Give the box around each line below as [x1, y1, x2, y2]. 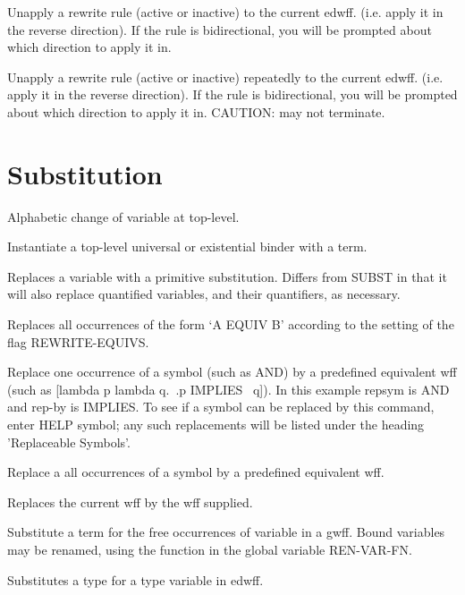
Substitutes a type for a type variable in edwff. [7, 570, 264, 589]
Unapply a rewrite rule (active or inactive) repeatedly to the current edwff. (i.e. [7, 67, 444, 86]
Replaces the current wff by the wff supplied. [7, 492, 253, 511]
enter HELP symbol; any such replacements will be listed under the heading [7, 415, 425, 434]
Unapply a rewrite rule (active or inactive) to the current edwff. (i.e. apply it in [7, 3, 444, 21]
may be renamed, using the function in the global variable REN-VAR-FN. [7, 540, 412, 558]
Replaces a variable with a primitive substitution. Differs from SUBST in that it [7, 267, 447, 285]
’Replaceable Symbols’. [7, 432, 131, 451]
